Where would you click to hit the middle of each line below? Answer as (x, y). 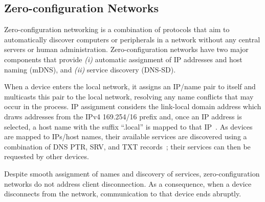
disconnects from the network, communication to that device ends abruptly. (123, 194)
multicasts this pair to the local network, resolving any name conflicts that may (129, 96)
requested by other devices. (47, 156)
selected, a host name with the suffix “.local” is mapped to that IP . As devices (128, 126)
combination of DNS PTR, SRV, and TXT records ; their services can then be (127, 146)
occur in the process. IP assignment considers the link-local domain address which (133, 106)
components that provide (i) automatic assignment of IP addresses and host (123, 59)
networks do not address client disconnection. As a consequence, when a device (128, 183)
